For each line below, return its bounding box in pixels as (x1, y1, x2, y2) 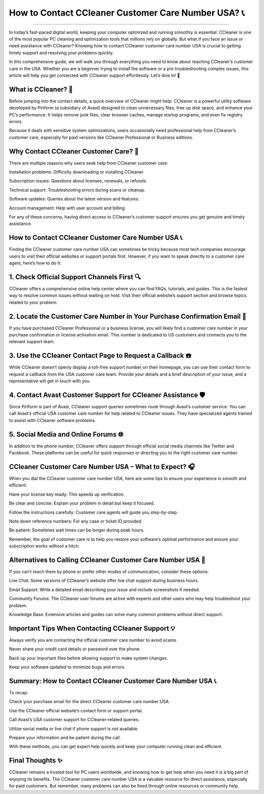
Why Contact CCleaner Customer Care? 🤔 (9, 147, 139, 155)
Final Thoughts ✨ (9, 756, 63, 765)
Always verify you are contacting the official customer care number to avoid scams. (9, 637, 178, 643)
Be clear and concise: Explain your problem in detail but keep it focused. (9, 500, 155, 506)
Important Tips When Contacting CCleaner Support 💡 (9, 624, 176, 633)
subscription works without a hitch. (9, 543, 80, 549)
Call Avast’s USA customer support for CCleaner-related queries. (9, 717, 140, 723)
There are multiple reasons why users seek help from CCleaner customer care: (9, 160, 168, 166)
